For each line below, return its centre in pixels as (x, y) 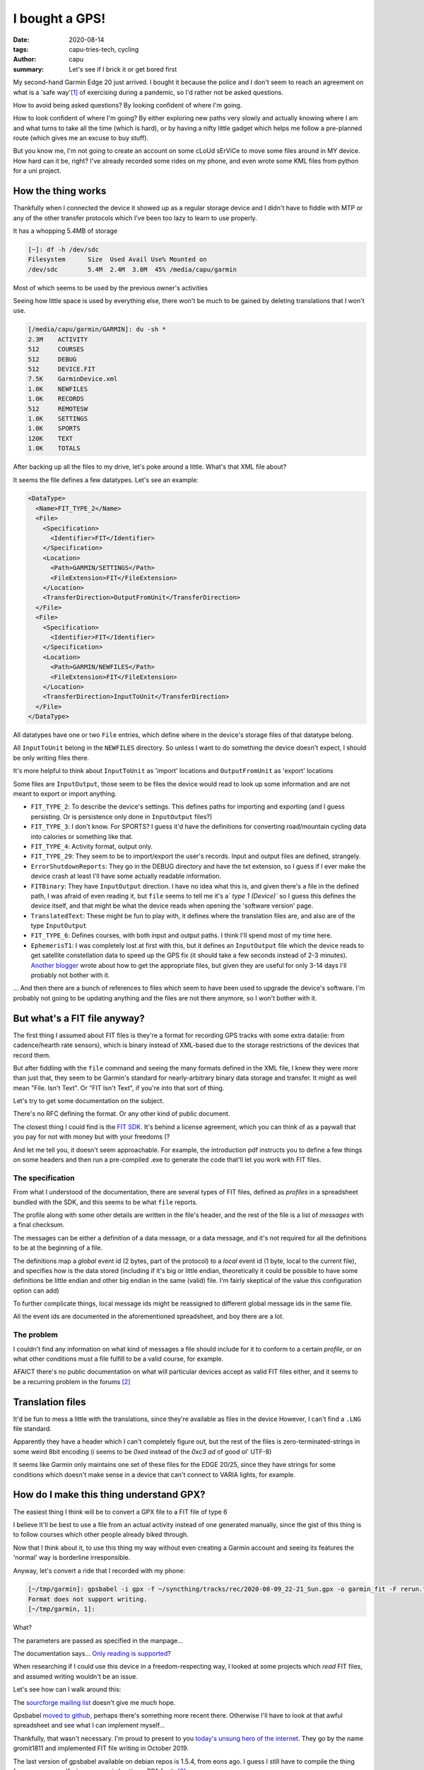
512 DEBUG (52, 359)
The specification (44, 1177)
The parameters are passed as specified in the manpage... (98, 1640)
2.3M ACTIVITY (58, 339)
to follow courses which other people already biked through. (101, 1535)
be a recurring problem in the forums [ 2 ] (72, 1381)
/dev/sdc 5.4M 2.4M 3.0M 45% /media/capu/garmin (132, 269)
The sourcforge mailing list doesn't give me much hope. (94, 1702)
